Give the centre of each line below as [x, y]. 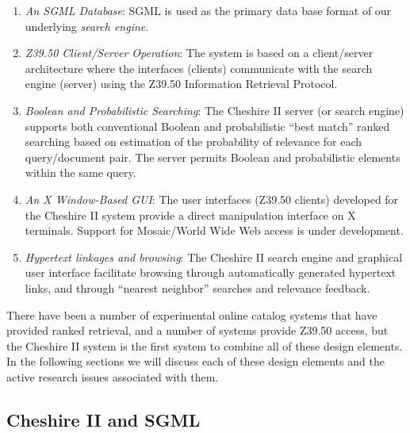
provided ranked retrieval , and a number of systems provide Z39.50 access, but [197, 330]
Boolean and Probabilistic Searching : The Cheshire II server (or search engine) [215, 110]
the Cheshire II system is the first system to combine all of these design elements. [205, 345]
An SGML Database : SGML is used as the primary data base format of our [208, 10]
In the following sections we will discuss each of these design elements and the [195, 361]
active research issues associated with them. [113, 376]
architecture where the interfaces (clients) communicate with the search [199, 68]
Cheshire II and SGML [103, 419]
